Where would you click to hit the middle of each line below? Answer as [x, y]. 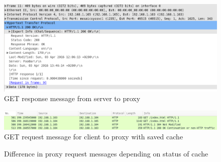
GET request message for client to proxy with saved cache [94, 137]
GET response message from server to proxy [72, 98]
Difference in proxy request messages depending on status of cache [106, 153]
